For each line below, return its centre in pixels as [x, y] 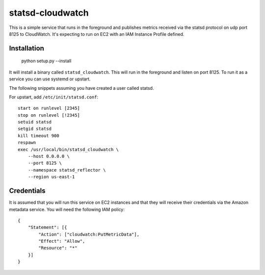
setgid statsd [35, 129]
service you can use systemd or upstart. [50, 79]
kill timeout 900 [39, 136]
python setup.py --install [46, 61]
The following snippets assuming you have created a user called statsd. [81, 88]
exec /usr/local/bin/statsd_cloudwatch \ [68, 149]
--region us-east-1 [51, 177]
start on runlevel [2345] [49, 108]
